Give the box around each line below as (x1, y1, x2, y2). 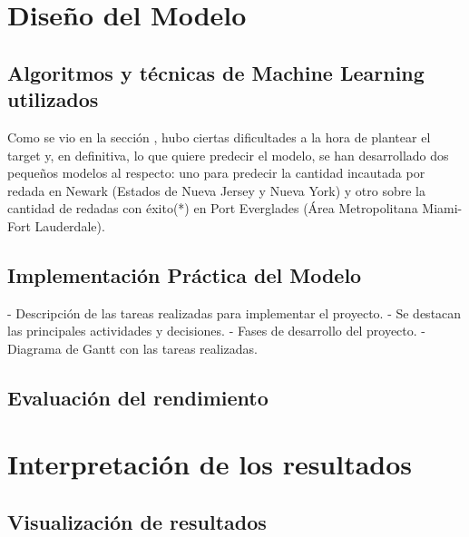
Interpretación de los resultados (7, 445, 413, 483)
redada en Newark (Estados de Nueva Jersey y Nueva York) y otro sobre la (7, 181, 425, 200)
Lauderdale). (34, 216, 105, 235)
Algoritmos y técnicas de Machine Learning (7, 58, 425, 86)
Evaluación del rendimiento (7, 383, 269, 411)
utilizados (7, 85, 99, 113)
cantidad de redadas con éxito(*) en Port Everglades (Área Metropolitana (7, 199, 418, 218)
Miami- (422, 199, 463, 218)
